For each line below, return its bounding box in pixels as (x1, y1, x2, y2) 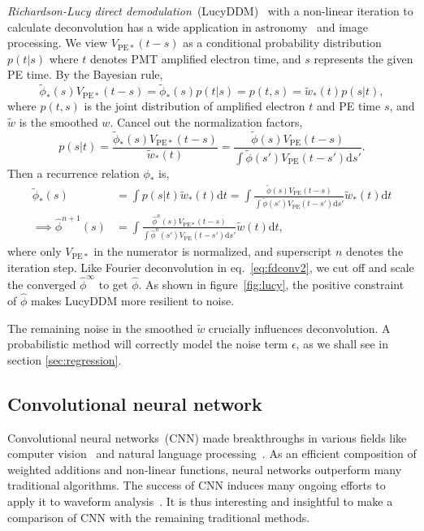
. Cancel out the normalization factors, (110, 113, 303, 130)
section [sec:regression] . (7, 351, 122, 368)
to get (98, 276, 128, 293)
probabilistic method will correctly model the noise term (7, 335, 288, 352)
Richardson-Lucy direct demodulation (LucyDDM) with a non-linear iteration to (7, 2, 413, 19)
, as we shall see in (296, 335, 388, 352)
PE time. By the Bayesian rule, (7, 66, 163, 83)
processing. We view (7, 34, 108, 51)
